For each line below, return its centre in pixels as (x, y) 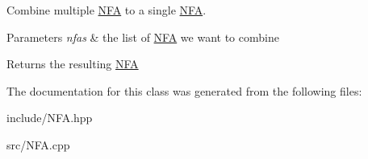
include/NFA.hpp (50, 118)
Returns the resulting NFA (73, 64)
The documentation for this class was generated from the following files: (184, 90)
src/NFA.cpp (38, 144)
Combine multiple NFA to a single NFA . (107, 10)
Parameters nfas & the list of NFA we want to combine (143, 37)
